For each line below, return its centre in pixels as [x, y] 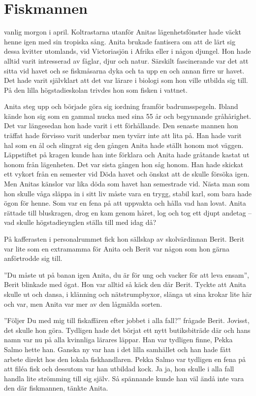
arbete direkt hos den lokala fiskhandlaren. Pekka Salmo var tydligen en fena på [125, 359]
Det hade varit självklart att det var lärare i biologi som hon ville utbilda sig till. [126, 80]
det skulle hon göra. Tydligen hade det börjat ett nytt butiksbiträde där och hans [127, 330]
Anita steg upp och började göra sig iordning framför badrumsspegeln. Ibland [121, 106]
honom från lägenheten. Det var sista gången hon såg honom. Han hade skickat [124, 164]
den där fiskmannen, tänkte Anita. [56, 388]
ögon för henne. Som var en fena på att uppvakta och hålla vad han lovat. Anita [125, 203]
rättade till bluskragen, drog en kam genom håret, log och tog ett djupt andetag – [128, 212]
